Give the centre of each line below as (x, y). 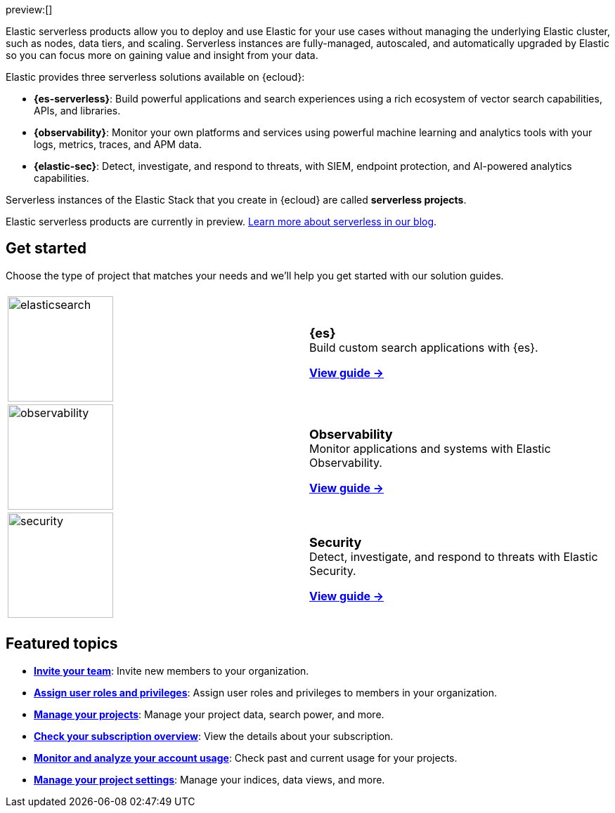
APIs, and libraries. (77, 111)
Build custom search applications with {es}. (424, 348)
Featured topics (62, 644)
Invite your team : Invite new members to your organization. (171, 670)
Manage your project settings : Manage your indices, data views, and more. (209, 779)
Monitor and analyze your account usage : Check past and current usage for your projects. (246, 758)
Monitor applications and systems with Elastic (430, 449)
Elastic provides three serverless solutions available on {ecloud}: (155, 77)
